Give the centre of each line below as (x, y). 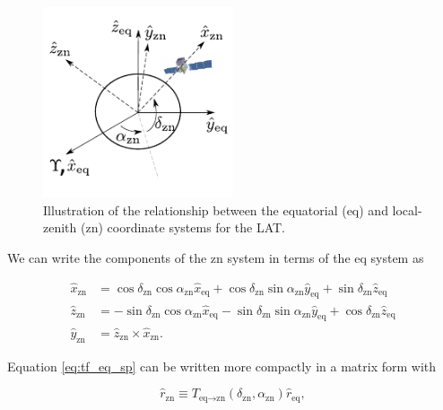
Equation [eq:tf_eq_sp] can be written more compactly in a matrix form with (222, 366)
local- (407, 209)
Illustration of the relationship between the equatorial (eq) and (216, 209)
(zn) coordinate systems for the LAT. (182, 227)
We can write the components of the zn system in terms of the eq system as (216, 257)
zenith (60, 227)
